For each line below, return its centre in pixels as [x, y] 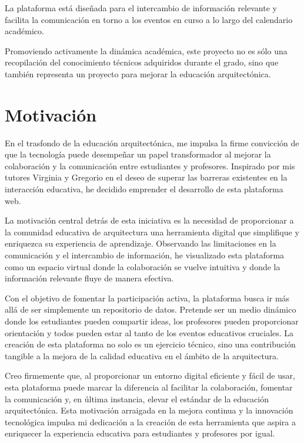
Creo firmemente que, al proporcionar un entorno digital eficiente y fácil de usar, [150, 375]
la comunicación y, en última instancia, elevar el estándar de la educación [137, 398]
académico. [24, 31]
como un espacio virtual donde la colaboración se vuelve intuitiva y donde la [143, 266]
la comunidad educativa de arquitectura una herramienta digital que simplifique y [152, 232]
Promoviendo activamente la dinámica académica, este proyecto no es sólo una [146, 50]
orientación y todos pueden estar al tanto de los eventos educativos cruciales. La [149, 332]
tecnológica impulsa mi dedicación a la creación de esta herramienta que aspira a [151, 421]
